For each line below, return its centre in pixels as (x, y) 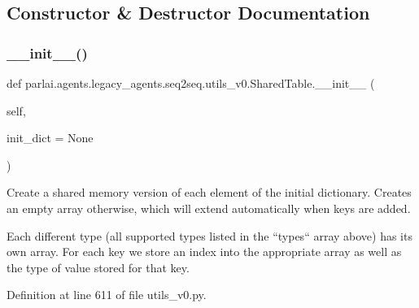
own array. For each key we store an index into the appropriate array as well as (204, 252)
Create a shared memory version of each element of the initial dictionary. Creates (209, 192)
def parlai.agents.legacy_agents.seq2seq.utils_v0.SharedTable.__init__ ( (191, 83)
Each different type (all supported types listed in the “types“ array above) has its (209, 235)
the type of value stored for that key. (98, 267)
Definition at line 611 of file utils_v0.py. (107, 295)
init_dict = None (50, 138)
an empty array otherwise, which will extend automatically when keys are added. (209, 208)
